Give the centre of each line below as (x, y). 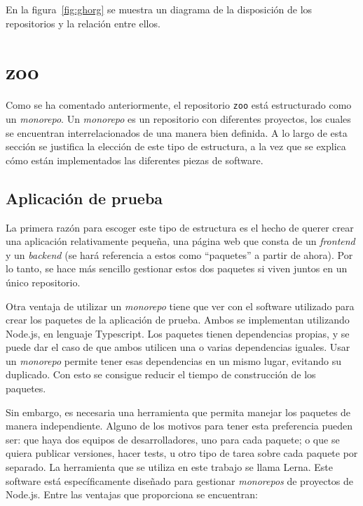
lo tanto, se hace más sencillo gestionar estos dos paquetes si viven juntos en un (177, 268)
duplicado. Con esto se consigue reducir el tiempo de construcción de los (161, 374)
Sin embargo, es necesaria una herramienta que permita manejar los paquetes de (178, 412)
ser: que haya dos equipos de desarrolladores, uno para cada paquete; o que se (173, 439)
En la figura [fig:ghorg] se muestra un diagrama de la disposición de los (159, 9)
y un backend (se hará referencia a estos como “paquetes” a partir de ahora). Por (179, 254)
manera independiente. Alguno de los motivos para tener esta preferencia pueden (179, 426)
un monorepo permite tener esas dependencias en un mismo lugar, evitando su (173, 360)
